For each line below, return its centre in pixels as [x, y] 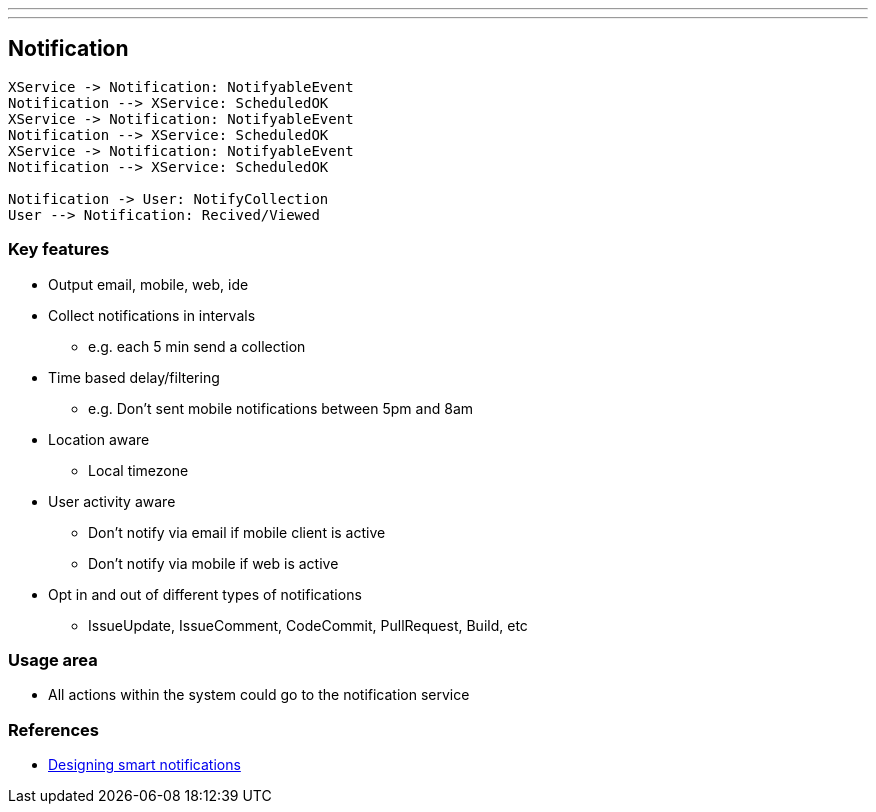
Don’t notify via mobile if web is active [213, 563]
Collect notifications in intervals [152, 315]
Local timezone [138, 470]
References [53, 729]
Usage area [53, 659]
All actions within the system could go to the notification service [259, 695]
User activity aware [112, 501]
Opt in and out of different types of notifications [205, 594]
